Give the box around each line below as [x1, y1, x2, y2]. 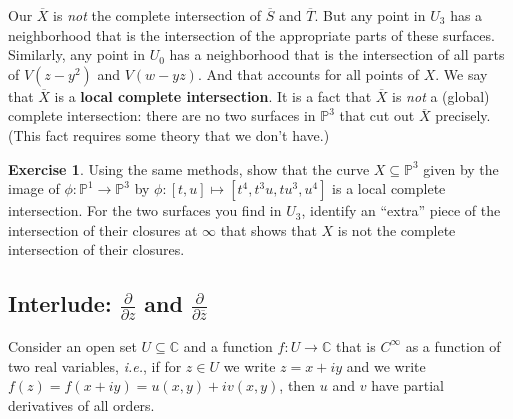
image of [8, 178, 60, 199]
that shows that [220, 219, 317, 240]
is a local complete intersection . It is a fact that [54, 85, 372, 106]
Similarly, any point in [8, 44, 145, 65]
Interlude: [8, 288, 112, 319]
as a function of [405, 335, 501, 356]
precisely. [435, 105, 491, 126]
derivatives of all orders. [8, 394, 155, 415]
